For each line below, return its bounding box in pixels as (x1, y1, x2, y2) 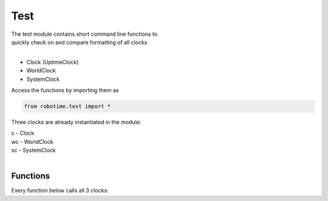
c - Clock (11, 129, 35, 137)
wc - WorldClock (11, 138, 54, 145)
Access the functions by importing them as (11, 86, 119, 94)
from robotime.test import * (24, 103, 111, 109)
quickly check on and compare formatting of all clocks (11, 38, 148, 46)
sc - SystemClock (11, 146, 56, 154)
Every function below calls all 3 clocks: (11, 187, 109, 194)
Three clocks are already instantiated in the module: (11, 118, 142, 126)
